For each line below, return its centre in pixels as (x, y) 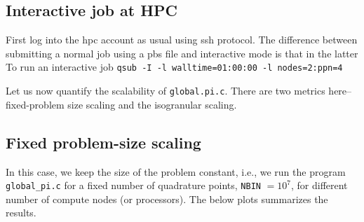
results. (21, 213)
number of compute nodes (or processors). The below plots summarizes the (167, 199)
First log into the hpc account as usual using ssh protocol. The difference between (182, 40)
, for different (319, 185)
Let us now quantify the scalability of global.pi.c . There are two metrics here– (179, 91)
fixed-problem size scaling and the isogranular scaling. (121, 104)
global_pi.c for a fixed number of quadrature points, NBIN (133, 185)
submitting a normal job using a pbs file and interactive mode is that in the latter (182, 53)
